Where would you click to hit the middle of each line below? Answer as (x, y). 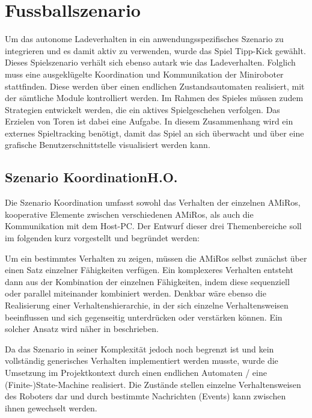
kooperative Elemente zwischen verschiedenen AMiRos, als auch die (129, 214)
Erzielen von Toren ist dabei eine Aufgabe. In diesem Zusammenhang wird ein (149, 121)
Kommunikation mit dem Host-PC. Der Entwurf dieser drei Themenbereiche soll (153, 226)
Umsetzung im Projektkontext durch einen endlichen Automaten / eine (136, 372)
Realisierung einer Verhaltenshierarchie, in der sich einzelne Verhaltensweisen (147, 305)
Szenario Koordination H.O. (91, 177)
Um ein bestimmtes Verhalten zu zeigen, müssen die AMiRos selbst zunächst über (156, 258)
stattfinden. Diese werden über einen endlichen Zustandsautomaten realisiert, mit (155, 86)
